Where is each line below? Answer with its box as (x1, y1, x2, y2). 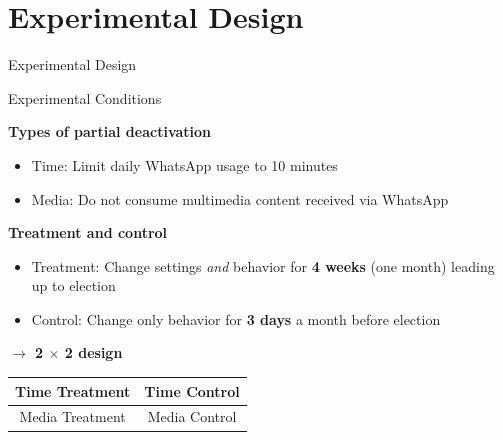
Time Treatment (15, 380, 131, 401)
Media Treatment (19, 406, 126, 427)
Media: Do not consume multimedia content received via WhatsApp (31, 188, 449, 209)
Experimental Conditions (8, 87, 162, 108)
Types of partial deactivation (8, 121, 212, 142)
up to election (31, 275, 116, 296)
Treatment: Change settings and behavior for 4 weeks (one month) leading (31, 255, 495, 276)
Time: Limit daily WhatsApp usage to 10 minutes (31, 154, 338, 175)
